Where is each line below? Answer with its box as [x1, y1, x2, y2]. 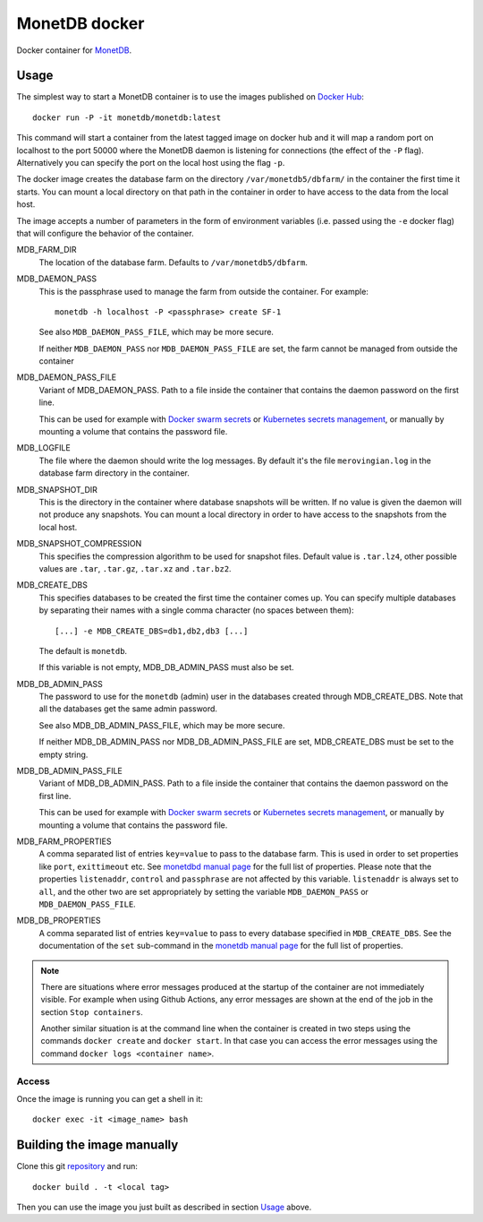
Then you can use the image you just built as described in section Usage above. [16, 1201, 312, 1213]
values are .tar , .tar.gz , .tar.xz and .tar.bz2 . [38, 563, 232, 573]
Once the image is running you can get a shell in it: [16, 1093, 203, 1104]
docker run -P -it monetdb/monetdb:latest [32, 112, 222, 123]
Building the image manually [16, 1138, 179, 1153]
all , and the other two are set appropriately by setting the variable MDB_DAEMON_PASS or [38, 886, 369, 897]
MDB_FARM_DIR [16, 245, 77, 255]
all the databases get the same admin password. [38, 703, 218, 714]
